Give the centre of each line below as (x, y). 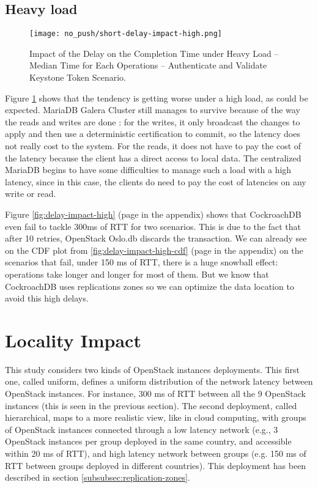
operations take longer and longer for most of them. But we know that (137, 274)
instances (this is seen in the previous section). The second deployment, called (151, 405)
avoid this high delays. (47, 298)
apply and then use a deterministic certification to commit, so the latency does (153, 134)
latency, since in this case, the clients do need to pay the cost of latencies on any (156, 181)
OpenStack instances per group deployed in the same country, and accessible (148, 441)
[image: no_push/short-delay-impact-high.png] (126, 34)
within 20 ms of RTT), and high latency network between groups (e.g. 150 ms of (156, 453)
